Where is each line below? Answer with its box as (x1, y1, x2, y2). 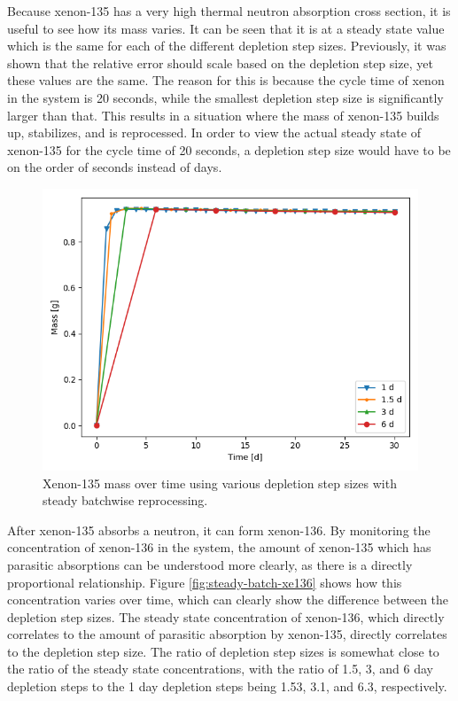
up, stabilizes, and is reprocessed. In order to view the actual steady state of (7, 123, 421, 142)
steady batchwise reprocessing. (43, 491, 208, 510)
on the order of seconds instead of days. (7, 158, 222, 176)
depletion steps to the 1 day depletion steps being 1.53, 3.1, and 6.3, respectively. (7, 677, 447, 696)
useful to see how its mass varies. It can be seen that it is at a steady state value (7, 19, 445, 37)
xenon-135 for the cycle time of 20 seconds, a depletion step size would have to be (7, 140, 451, 159)
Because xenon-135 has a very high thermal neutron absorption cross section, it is (7, 2, 451, 19)
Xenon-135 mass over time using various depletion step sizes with (43, 473, 397, 492)
